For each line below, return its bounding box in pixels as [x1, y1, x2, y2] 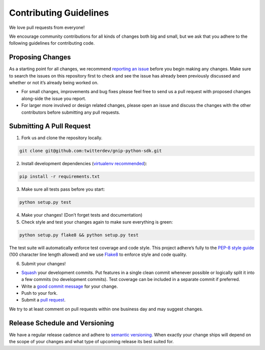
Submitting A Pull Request [9, 122, 91, 130]
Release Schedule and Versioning [9, 319, 114, 327]
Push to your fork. [21, 290, 58, 296]
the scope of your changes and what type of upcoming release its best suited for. [9, 339, 174, 345]
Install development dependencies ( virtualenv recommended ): [21, 161, 147, 167]
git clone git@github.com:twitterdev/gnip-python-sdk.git [19, 148, 162, 154]
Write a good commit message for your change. [21, 283, 118, 289]
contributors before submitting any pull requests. [21, 109, 120, 115]
